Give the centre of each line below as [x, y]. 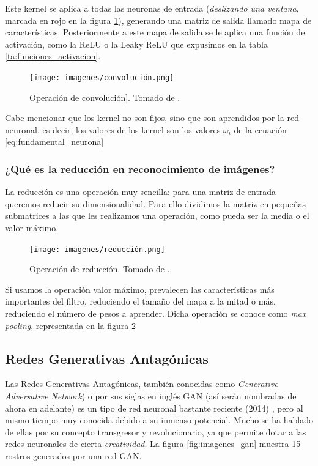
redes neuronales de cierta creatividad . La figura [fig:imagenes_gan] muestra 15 [153, 444]
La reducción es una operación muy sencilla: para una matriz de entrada [141, 192]
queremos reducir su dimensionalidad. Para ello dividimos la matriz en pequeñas [155, 203]
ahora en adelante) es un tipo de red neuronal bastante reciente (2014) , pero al [154, 408]
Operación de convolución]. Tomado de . [105, 97]
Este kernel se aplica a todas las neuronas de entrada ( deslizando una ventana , [152, 8]
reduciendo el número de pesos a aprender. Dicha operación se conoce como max [156, 313]
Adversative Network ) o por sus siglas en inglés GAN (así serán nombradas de [151, 396]
